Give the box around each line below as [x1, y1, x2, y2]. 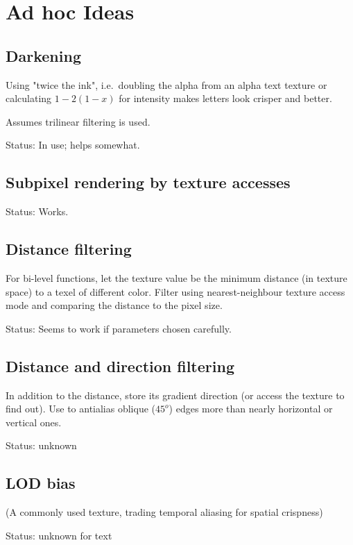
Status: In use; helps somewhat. [6, 137, 140, 152]
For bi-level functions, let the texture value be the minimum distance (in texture [6, 270, 347, 285]
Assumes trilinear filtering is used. [6, 114, 150, 128]
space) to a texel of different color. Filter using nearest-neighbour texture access [6, 284, 345, 299]
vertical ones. [6, 414, 62, 429]
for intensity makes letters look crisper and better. [119, 91, 332, 106]
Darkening [6, 44, 81, 66]
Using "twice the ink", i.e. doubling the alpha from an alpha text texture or [6, 77, 327, 92]
